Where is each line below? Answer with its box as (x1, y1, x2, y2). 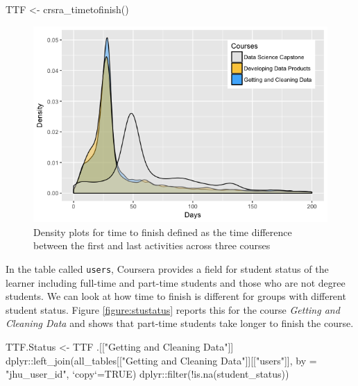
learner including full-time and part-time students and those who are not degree (6, 275, 346, 289)
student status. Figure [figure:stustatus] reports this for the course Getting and (6, 302, 340, 317)
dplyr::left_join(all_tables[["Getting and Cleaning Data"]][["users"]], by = (6, 353, 317, 367)
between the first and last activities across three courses (33, 238, 271, 253)
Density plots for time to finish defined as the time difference (33, 224, 292, 239)
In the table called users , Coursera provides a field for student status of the (6, 262, 329, 276)
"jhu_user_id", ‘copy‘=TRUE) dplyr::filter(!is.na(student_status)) (6, 367, 289, 381)
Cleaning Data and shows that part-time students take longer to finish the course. (6, 316, 354, 330)
